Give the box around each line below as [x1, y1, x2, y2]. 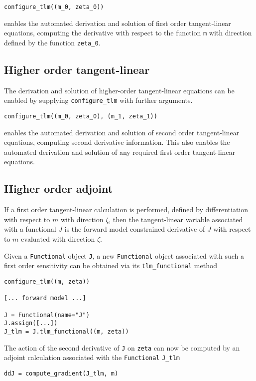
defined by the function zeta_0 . [4, 37, 101, 47]
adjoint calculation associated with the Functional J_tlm [4, 352, 180, 363]
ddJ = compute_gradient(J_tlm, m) [4, 370, 119, 377]
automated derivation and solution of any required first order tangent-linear [4, 146, 236, 157]
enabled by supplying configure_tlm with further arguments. [4, 95, 193, 105]
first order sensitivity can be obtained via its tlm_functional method [4, 260, 218, 271]
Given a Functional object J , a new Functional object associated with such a [4, 250, 245, 261]
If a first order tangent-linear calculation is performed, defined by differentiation [4, 204, 249, 215]
